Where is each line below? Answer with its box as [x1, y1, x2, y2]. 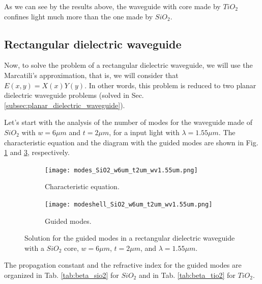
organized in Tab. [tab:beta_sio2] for [4, 270, 119, 280]
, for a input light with [109, 126, 180, 137]
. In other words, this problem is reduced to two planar [84, 80, 256, 90]
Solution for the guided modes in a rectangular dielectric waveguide [24, 233, 235, 243]
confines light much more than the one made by [4, 11, 153, 21]
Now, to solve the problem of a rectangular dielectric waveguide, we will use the [4, 60, 253, 70]
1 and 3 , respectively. [4, 147, 70, 158]
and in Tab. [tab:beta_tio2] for [138, 270, 236, 280]
